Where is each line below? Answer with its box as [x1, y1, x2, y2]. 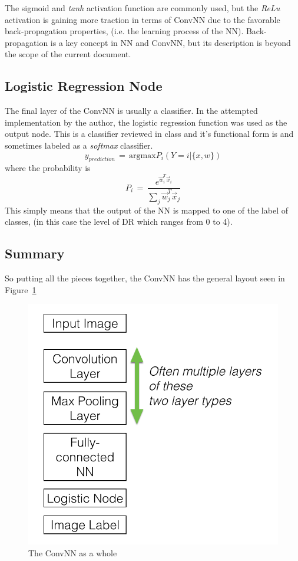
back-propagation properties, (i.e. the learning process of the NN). [5, 25, 244, 37]
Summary [5, 244, 65, 263]
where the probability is [5, 162, 91, 174]
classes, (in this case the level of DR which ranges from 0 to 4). [5, 215, 233, 228]
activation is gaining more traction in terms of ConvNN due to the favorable [5, 13, 280, 25]
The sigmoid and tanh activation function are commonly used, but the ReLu [5, 2, 280, 14]
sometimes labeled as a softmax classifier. [5, 139, 153, 151]
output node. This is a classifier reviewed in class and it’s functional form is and [5, 127, 294, 140]
